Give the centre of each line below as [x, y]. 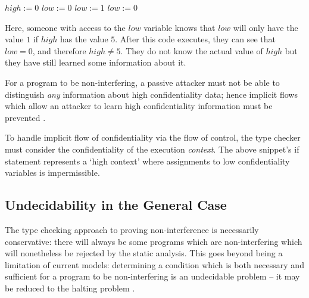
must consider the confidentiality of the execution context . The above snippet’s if [152, 149]
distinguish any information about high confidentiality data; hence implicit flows [151, 94]
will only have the [266, 27]
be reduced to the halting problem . [70, 288]
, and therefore [59, 50]
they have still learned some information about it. [96, 62]
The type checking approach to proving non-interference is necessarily [132, 229]
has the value [84, 39]
